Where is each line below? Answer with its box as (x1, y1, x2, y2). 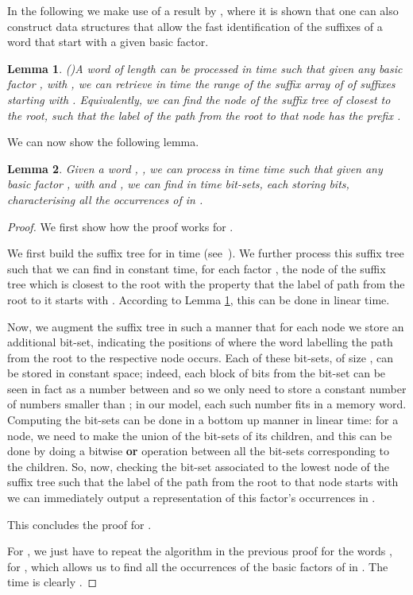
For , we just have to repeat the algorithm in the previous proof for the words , (7, 543, 392, 559)
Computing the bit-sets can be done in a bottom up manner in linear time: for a (7, 411, 399, 428)
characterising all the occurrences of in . (7, 191, 203, 207)
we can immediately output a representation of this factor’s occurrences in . (7, 489, 376, 506)
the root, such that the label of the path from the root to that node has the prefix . (7, 106, 401, 123)
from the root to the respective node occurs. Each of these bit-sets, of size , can (7, 349, 394, 365)
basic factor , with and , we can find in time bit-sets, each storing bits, (7, 176, 349, 192)
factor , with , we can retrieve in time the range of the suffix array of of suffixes (7, 75, 396, 92)
